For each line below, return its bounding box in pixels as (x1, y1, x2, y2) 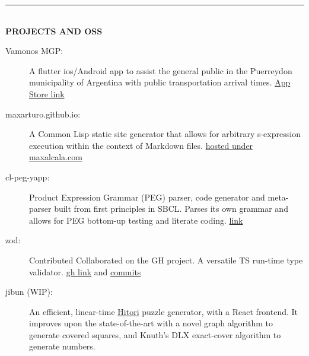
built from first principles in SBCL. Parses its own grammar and (54, 202, 288, 215)
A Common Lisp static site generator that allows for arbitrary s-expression (29, 128, 301, 140)
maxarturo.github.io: (5, 107, 81, 120)
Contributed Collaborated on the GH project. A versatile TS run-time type (29, 253, 303, 266)
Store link (29, 87, 65, 100)
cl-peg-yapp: (5, 170, 50, 183)
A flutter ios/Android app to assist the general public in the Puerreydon (29, 64, 292, 77)
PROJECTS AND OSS (5, 24, 103, 37)
